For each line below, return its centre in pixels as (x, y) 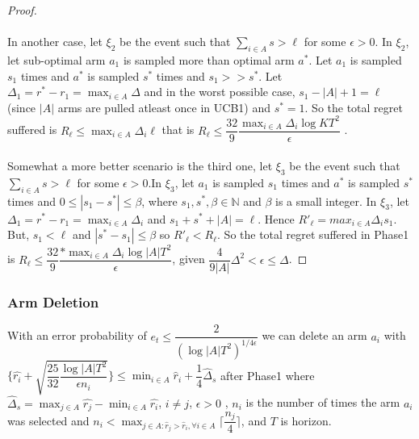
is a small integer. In (326, 201)
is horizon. (306, 420)
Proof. (22, 10)
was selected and (48, 420)
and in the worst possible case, (220, 92)
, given (189, 259)
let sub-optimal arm (57, 59)
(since (22, 107)
